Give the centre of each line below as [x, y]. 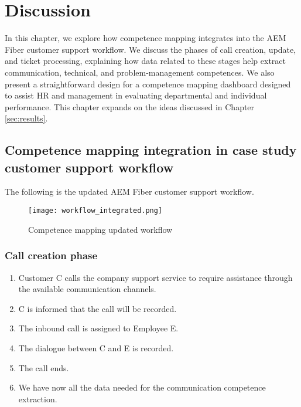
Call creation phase [51, 255]
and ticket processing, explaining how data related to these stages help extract [145, 61]
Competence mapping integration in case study [151, 150]
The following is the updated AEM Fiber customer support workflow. [129, 191]
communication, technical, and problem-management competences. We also [140, 72]
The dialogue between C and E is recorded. [96, 347]
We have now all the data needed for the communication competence [142, 387]
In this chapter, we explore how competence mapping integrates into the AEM [146, 38]
